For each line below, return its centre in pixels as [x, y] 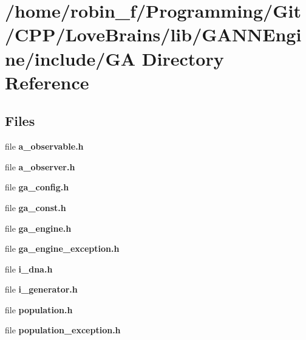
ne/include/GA [70, 58]
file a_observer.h [40, 166]
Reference [47, 82]
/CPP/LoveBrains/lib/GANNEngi [153, 34]
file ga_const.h [36, 207]
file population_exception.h [63, 330]
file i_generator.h [41, 289]
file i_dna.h [29, 269]
